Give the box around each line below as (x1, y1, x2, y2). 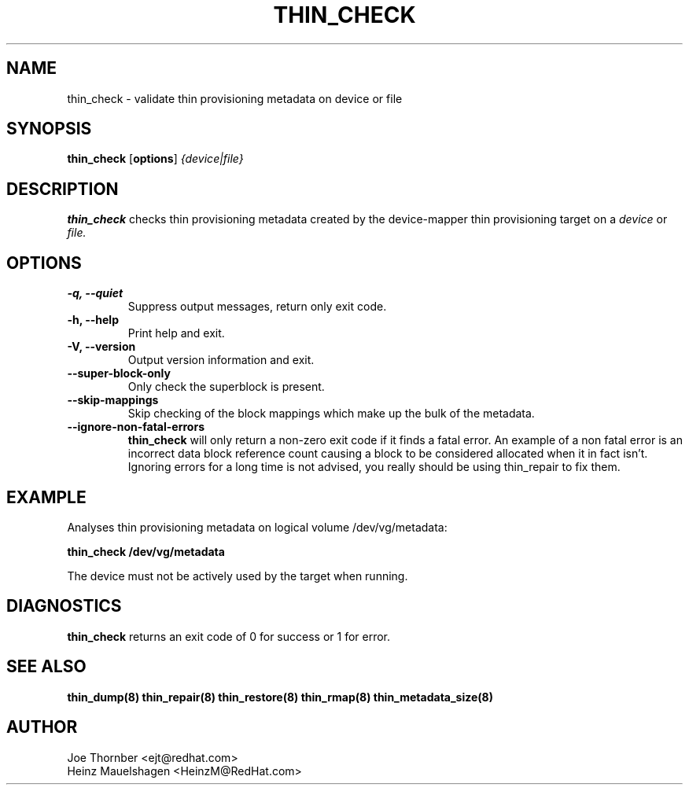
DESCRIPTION (6, 178, 119, 199)
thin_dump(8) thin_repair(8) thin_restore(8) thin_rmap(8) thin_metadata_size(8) (67, 690, 494, 704)
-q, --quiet (67, 286, 123, 300)
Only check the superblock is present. (127, 380, 325, 394)
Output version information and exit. (127, 353, 315, 367)
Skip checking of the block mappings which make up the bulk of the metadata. (127, 407, 535, 421)
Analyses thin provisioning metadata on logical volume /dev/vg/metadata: (67, 520, 448, 534)
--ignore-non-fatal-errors (67, 420, 204, 434)
